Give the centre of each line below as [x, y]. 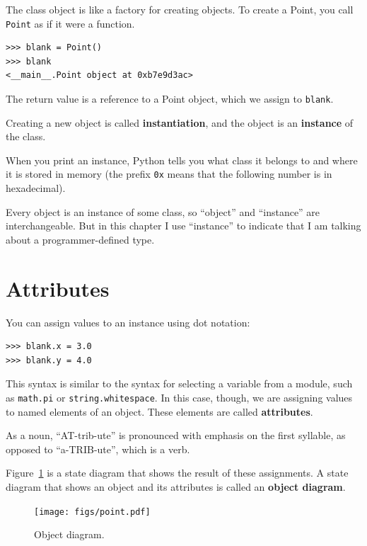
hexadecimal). [36, 188]
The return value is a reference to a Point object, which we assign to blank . [170, 99]
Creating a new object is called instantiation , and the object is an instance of [180, 122]
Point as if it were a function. [70, 23]
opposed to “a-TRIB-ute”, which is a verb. [98, 449]
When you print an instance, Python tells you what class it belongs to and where [182, 160]
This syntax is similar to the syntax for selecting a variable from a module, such [179, 383]
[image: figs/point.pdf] [92, 512]
